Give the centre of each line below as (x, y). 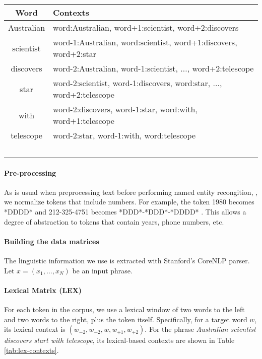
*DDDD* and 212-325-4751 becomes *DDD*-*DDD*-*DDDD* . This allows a (125, 211)
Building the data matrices (52, 241)
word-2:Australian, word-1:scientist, (116, 68)
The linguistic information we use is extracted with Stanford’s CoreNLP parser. (127, 260)
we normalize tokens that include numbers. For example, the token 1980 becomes (129, 202)
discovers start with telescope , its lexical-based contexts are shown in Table (119, 340)
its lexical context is (35, 329)
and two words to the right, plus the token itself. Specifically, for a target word (126, 319)
